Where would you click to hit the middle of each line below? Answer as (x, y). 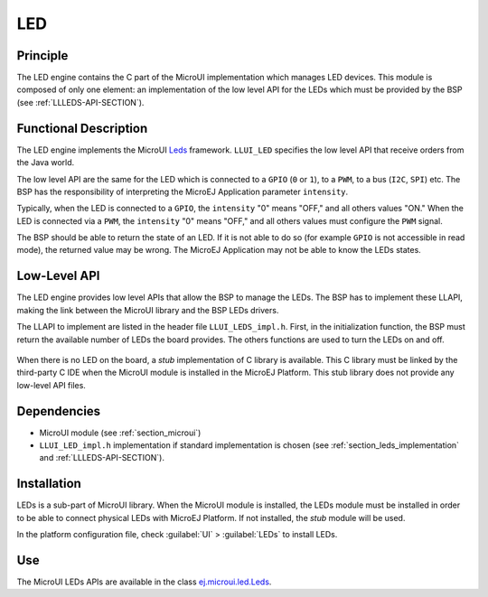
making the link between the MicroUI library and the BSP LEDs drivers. (148, 310)
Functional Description (82, 128)
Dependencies (59, 411)
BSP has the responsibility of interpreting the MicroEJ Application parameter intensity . (183, 191)
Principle (42, 56)
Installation (49, 484)
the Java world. (46, 163)
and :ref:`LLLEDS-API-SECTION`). (102, 458)
